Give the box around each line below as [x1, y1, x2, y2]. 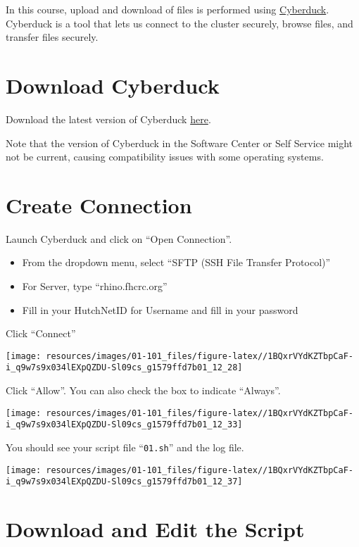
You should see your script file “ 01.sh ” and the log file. [6, 440, 244, 454]
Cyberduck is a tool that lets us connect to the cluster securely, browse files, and [6, 15, 353, 30]
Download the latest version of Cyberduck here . [6, 111, 211, 126]
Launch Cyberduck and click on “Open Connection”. [6, 231, 232, 246]
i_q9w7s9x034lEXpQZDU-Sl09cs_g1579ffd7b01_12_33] [6, 420, 243, 430]
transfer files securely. [6, 30, 99, 44]
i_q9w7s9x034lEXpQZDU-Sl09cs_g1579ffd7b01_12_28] [6, 363, 243, 373]
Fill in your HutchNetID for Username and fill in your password [22, 302, 298, 317]
